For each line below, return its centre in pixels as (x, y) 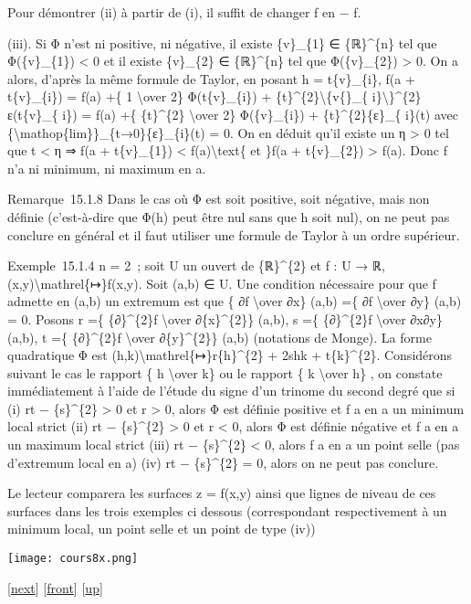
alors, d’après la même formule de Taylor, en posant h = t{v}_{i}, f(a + (211, 78)
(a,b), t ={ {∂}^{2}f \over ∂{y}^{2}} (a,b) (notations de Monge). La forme (220, 337)
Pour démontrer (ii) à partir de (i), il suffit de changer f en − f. (184, 12)
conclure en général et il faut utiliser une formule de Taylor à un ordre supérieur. (234, 234)
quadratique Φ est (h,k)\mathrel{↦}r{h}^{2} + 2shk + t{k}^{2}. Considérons (230, 355)
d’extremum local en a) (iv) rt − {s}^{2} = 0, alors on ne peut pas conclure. (223, 462)
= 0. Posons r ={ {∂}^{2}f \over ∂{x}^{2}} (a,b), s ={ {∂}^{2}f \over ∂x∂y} (225, 318)
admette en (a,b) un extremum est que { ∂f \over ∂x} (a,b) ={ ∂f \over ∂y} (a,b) (235, 301)
